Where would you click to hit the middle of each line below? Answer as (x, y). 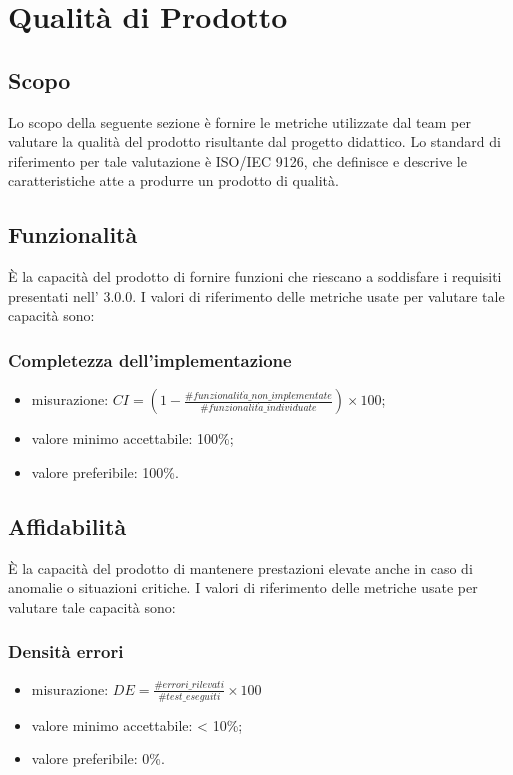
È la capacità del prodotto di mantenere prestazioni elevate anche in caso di (240, 567)
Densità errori (66, 651)
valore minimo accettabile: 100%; (132, 438)
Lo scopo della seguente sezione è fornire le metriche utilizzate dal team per (239, 121)
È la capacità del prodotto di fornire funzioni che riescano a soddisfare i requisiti (255, 276)
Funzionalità (73, 234)
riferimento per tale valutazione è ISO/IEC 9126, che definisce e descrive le (237, 160)
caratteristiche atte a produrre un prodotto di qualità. (173, 180)
